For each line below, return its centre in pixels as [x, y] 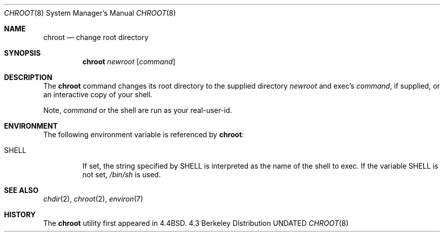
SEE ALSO [21, 190]
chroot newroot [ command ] [129, 62]
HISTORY [20, 214]
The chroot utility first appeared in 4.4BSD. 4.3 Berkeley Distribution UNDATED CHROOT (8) [196, 223]
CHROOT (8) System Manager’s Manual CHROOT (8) [90, 13]
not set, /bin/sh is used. [122, 174]
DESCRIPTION [28, 77]
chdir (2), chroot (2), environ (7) [93, 199]
